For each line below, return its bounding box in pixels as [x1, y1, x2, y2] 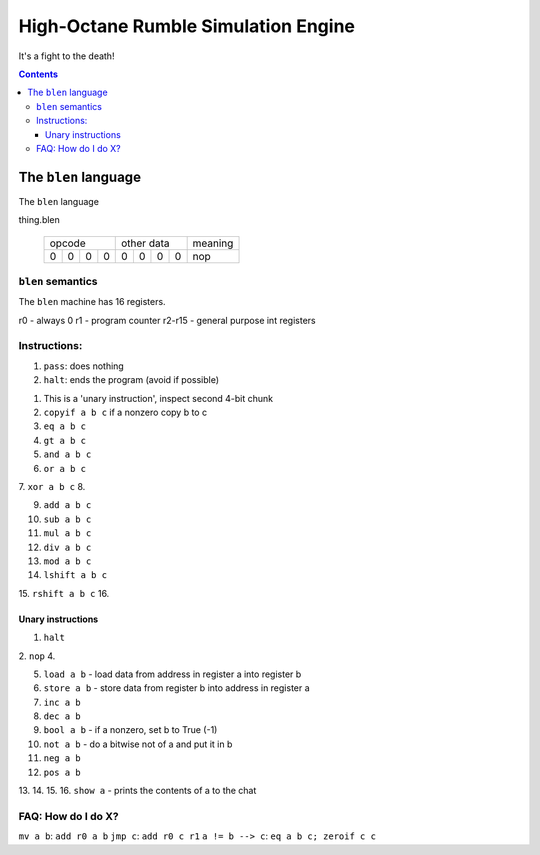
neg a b [43, 753, 82, 764]
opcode [49, 236, 86, 250]
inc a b [43, 696, 82, 708]
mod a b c [43, 555, 92, 567]
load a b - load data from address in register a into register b [43, 668, 302, 680]
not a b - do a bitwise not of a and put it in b [43, 738, 233, 750]
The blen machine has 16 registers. [18, 296, 166, 308]
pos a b [43, 766, 82, 778]
